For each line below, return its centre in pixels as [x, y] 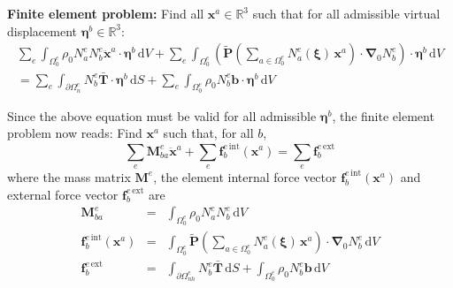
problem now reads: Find [75, 133]
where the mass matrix [69, 176]
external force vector [63, 194]
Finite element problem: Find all [106, 13]
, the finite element [383, 115]
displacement [42, 30]
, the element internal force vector [245, 176]
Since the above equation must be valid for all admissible [162, 115]
